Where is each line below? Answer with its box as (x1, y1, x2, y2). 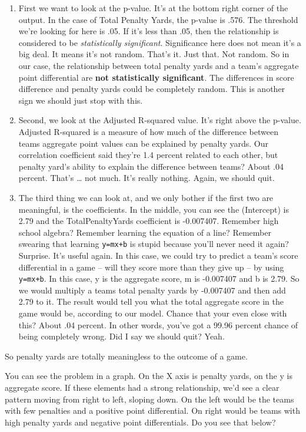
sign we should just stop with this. (18, 94, 143, 106)
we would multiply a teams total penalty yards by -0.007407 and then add (18, 283, 286, 296)
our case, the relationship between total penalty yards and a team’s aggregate (18, 59, 299, 71)
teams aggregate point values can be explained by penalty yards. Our (18, 137, 269, 149)
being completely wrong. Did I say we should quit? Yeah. (18, 330, 225, 342)
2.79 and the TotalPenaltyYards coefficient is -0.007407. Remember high (18, 215, 279, 227)
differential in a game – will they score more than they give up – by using (18, 260, 284, 273)
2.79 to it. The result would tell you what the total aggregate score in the (18, 295, 284, 308)
